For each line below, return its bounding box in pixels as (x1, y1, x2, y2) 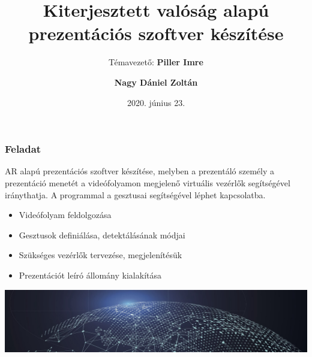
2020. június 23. (127, 96, 185, 108)
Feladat (5, 141, 41, 156)
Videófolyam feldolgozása (19, 208, 112, 221)
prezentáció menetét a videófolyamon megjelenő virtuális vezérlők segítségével (5, 176, 290, 189)
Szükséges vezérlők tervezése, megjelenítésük (19, 249, 182, 261)
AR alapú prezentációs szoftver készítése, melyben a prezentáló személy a (5, 165, 274, 177)
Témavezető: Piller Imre (109, 56, 203, 68)
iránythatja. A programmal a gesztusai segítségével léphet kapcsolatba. (5, 188, 266, 201)
